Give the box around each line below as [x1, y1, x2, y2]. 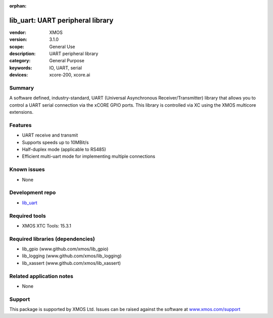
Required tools [9, 212, 46, 219]
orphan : [9, 3, 27, 9]
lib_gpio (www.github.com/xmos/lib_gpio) [22, 246, 109, 252]
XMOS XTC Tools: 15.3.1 [22, 222, 72, 229]
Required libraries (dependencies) [9, 235, 96, 242]
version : [9, 36, 27, 42]
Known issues [9, 166, 45, 173]
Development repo [9, 189, 56, 196]
